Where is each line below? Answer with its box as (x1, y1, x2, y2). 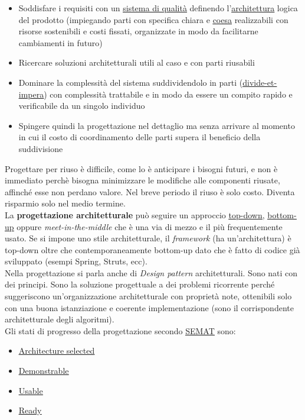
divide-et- (242, 76, 277, 88)
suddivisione (18, 142, 63, 154)
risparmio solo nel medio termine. (5, 197, 126, 209)
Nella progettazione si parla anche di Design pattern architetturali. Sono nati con (5, 266, 298, 279)
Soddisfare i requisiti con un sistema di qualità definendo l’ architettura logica (18, 2, 298, 14)
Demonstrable (18, 364, 69, 377)
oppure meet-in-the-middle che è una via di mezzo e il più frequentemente (17, 220, 283, 232)
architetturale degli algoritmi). (5, 313, 114, 325)
